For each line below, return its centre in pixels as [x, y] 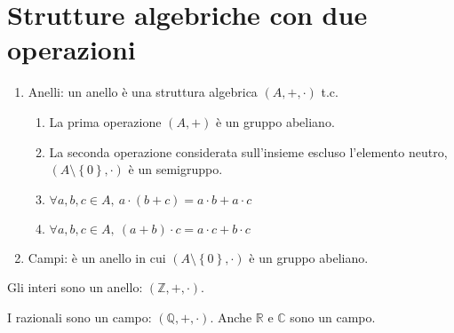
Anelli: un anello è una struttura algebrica [143, 92]
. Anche [231, 317]
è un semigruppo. [175, 169]
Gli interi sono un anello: [75, 287]
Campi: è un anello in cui [97, 257]
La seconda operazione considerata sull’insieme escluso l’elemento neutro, [248, 151]
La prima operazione [105, 121]
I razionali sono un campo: [80, 317]
